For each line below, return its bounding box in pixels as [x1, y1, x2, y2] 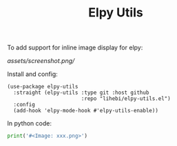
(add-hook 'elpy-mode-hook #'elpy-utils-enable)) [13, 108, 158, 114]
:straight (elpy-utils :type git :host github [13, 89, 149, 97]
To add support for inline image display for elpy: [7, 43, 143, 52]
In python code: [7, 119, 52, 127]
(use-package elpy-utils [7, 84, 79, 90]
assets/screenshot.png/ [7, 57, 75, 65]
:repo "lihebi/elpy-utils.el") [81, 95, 171, 102]
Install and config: [7, 70, 59, 78]
